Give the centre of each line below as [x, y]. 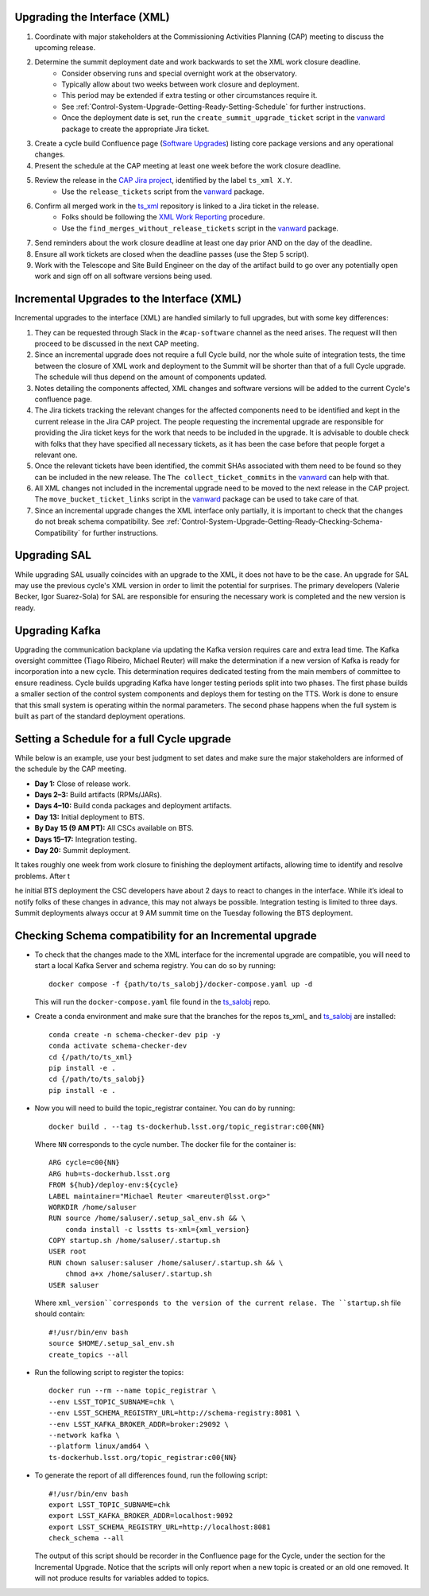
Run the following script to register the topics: [109, 1372]
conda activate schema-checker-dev [118, 1046]
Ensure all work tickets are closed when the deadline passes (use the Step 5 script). [172, 254]
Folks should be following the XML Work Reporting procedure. [163, 217]
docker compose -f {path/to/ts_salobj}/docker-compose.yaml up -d [181, 984]
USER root [68, 1251]
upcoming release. [65, 47]
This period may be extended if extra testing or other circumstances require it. [189, 95]
